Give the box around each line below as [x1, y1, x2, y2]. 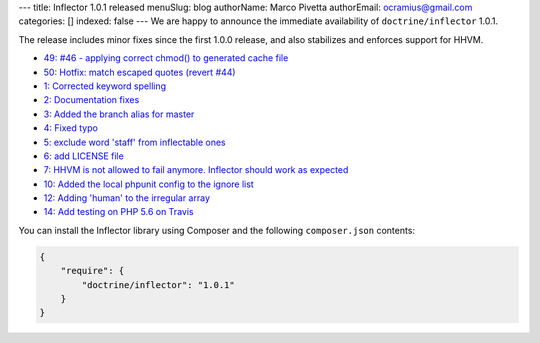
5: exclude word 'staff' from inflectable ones [43, 136, 226, 148]
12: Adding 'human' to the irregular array [43, 192, 210, 204]
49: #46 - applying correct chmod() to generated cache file [43, 52, 289, 64]
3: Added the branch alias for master [43, 108, 195, 120]
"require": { [60, 265, 125, 277]
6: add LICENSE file [43, 150, 124, 162]
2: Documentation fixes [43, 94, 140, 106]
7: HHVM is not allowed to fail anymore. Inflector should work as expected [43, 164, 349, 176]
